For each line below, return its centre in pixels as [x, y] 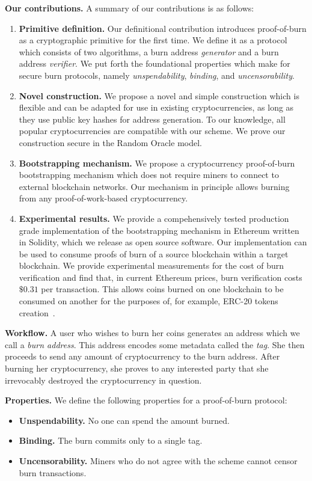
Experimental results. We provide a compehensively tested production [154, 218]
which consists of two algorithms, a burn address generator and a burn [149, 51]
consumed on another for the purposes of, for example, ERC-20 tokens [148, 301]
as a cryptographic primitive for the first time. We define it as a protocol [153, 40]
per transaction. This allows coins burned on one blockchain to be [162, 289]
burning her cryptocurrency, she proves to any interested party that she [137, 368]
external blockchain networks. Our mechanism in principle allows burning [154, 186]
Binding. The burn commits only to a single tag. [111, 440]
